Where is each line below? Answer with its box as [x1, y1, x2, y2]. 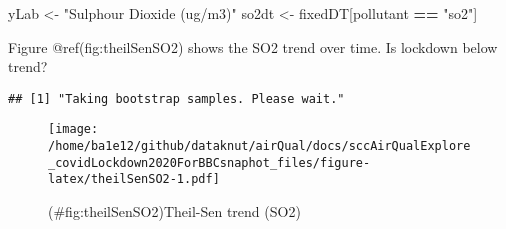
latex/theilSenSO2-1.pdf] [48, 172, 220, 187]
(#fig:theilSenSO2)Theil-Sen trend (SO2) [48, 201, 301, 222]
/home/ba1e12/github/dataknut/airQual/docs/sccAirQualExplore [48, 139, 471, 154]
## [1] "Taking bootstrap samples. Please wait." [8, 91, 345, 106]
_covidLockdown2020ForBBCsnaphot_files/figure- [48, 155, 371, 170]
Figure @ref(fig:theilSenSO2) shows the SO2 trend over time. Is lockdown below [8, 36, 498, 57]
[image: [48, 122, 99, 137]
